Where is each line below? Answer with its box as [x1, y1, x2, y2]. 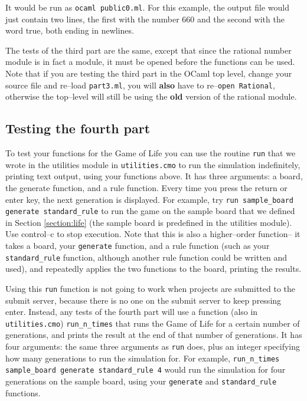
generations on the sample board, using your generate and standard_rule [5, 375, 277, 387]
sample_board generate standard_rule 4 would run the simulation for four [5, 363, 286, 376]
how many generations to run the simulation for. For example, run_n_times [5, 351, 280, 364]
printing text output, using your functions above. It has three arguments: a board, [5, 170, 303, 182]
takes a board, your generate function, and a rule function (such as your [5, 239, 270, 252]
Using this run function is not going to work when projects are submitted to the [5, 282, 295, 294]
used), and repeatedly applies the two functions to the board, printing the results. [5, 262, 302, 275]
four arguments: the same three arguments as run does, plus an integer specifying [5, 340, 300, 353]
